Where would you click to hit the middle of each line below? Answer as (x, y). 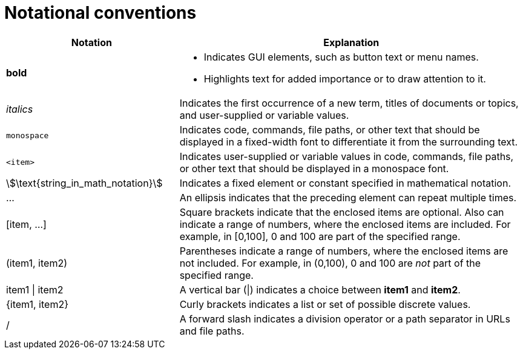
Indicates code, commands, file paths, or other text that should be (330, 129)
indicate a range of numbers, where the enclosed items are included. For (345, 224)
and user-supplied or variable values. (264, 115)
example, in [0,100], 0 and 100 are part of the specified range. (320, 236)
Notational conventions (100, 13)
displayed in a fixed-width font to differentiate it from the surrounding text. (349, 142)
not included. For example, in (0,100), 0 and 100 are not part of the (330, 263)
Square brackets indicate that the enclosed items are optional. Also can (342, 212)
